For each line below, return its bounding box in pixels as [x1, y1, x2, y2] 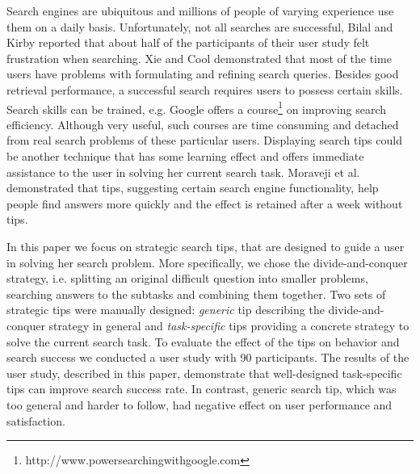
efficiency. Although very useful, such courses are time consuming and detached [6, 115, 399, 132]
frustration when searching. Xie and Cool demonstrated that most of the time [6, 49, 392, 66]
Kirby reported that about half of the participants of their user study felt [6, 34, 370, 51]
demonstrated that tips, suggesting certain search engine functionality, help [6, 179, 379, 196]
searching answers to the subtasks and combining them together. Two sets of [6, 285, 386, 302]
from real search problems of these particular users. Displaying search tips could [6, 132, 402, 149]
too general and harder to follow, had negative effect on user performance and [6, 396, 393, 413]
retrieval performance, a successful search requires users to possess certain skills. [6, 81, 403, 98]
